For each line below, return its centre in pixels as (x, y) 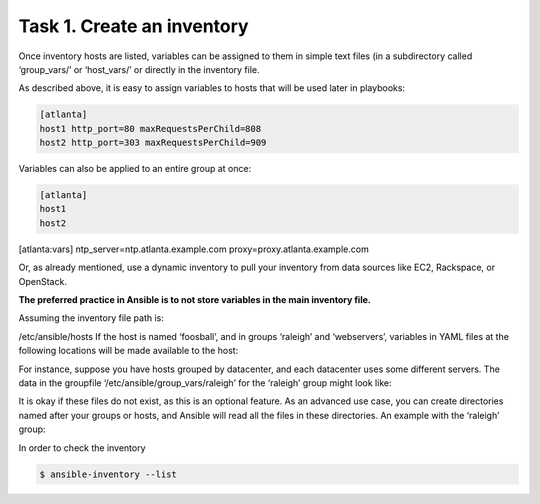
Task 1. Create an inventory (133, 26)
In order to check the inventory (82, 447)
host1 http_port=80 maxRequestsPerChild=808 (150, 128)
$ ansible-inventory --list (108, 474)
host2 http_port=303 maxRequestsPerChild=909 (153, 143)
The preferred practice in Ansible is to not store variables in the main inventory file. (195, 299)
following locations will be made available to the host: (128, 351)
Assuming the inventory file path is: (91, 318)
